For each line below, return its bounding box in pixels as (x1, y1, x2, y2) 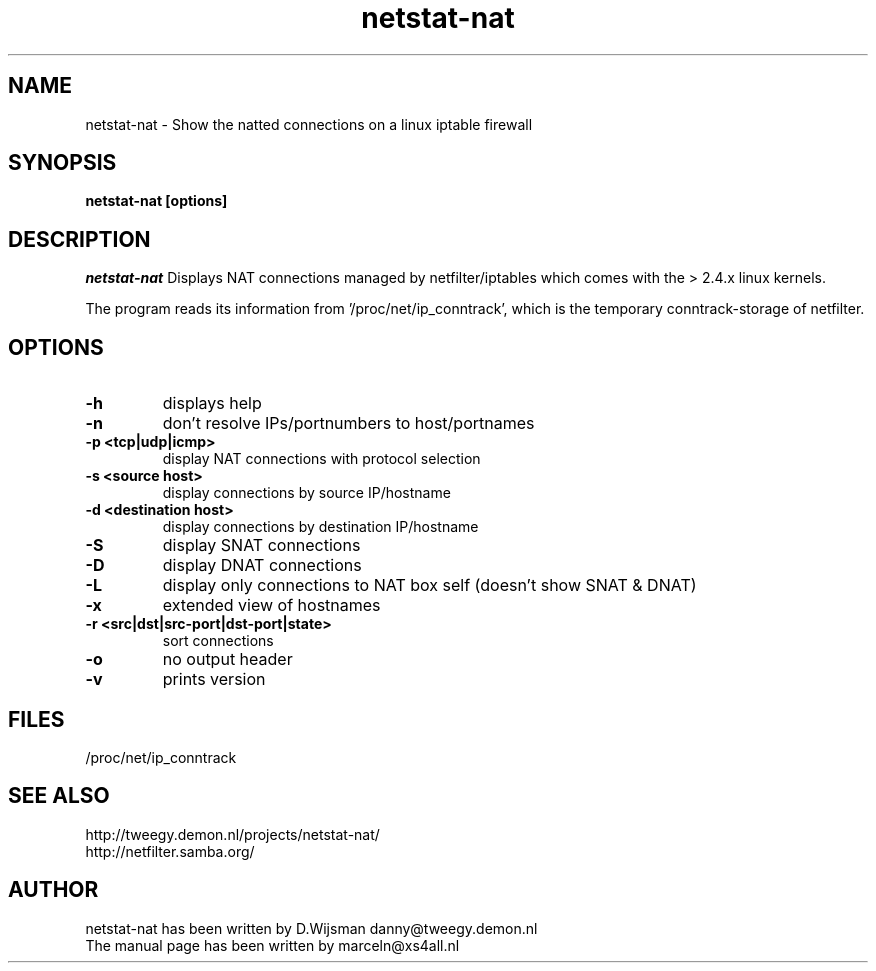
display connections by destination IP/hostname (162, 518, 479, 536)
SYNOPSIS (8, 150, 117, 176)
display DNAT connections (162, 555, 362, 576)
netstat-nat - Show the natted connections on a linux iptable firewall (85, 115, 533, 133)
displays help (162, 393, 262, 414)
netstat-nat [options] (85, 192, 228, 210)
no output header (162, 649, 293, 670)
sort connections (162, 632, 274, 650)
